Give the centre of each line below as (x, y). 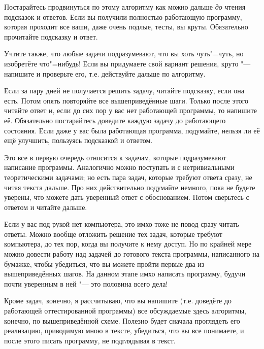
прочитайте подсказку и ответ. (51, 36)
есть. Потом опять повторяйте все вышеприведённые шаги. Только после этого (126, 100)
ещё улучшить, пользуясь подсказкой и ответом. (78, 140)
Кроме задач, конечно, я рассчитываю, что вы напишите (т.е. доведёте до (118, 301)
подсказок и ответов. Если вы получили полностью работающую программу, (123, 16)
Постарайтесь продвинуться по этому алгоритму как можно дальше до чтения (125, 7)
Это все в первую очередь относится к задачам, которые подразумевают (115, 157)
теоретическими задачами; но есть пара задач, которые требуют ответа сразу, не (128, 177)
